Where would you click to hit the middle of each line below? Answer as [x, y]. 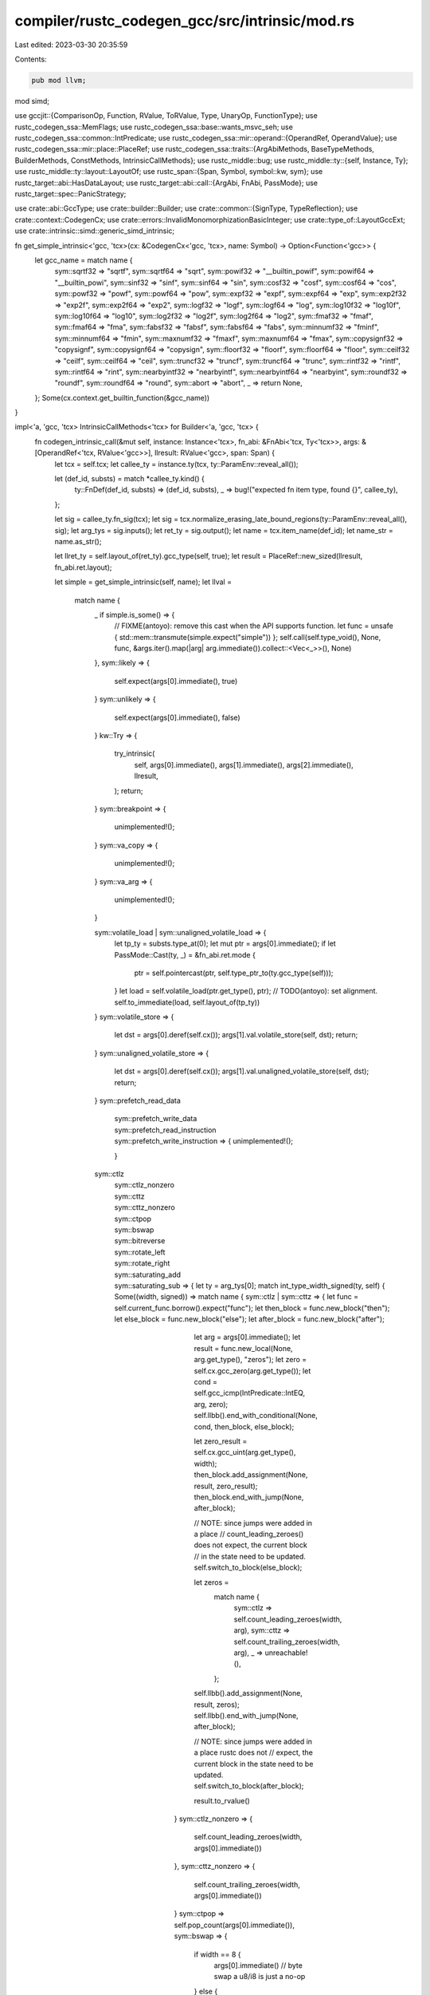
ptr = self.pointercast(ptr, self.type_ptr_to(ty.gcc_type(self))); [234, 973]
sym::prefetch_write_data [156, 1119]
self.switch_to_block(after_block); [249, 1786]
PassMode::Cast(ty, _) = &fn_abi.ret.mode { [185, 954]
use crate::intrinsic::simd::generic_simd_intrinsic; [95, 231]
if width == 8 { [217, 1954]
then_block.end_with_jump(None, [249, 1497]
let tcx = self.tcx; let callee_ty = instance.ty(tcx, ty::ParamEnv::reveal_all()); [176, 464]
